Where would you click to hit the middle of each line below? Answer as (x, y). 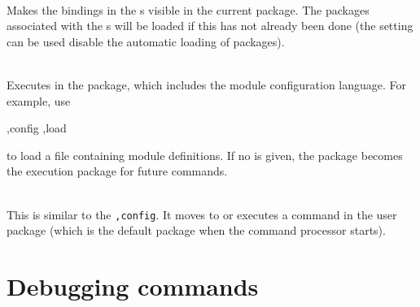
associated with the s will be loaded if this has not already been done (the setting (210, 26)
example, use (39, 100)
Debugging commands (133, 285)
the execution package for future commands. (117, 171)
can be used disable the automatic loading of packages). (146, 41)
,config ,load (37, 128)
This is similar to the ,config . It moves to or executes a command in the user (202, 214)
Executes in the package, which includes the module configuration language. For (207, 84)
